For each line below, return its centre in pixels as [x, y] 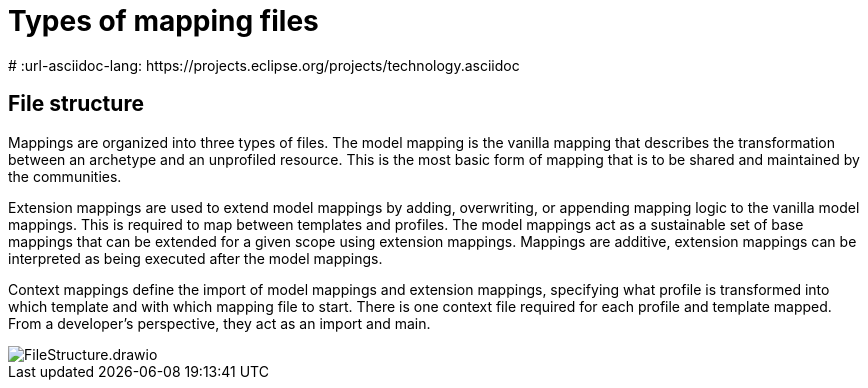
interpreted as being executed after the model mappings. [195, 258]
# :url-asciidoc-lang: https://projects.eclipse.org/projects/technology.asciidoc [264, 65]
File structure [76, 104]
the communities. [65, 176]
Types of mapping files [163, 21]
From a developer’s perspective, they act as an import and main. [219, 323]
